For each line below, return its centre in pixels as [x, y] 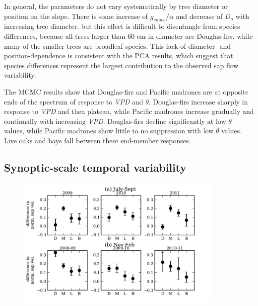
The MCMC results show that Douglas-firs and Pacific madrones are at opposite [126, 91]
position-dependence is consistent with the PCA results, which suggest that [119, 55]
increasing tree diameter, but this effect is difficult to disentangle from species [122, 26]
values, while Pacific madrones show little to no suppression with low [109, 131]
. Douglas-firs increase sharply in [198, 101]
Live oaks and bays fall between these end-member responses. [97, 140]
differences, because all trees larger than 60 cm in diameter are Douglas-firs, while [129, 36]
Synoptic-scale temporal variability [95, 167]
